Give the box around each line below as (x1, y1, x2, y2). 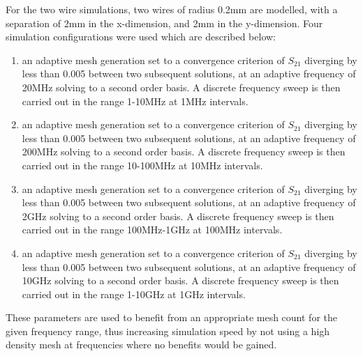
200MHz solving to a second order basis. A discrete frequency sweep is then (22, 144, 346, 159)
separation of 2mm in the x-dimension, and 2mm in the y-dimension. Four (6, 15, 323, 30)
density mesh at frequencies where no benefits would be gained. (6, 337, 277, 352)
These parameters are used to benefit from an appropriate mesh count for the (6, 310, 338, 325)
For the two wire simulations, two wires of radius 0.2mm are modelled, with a (6, 2, 338, 16)
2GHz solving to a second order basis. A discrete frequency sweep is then (22, 208, 334, 223)
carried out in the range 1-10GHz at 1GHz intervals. (22, 286, 246, 301)
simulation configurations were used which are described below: (6, 29, 276, 44)
